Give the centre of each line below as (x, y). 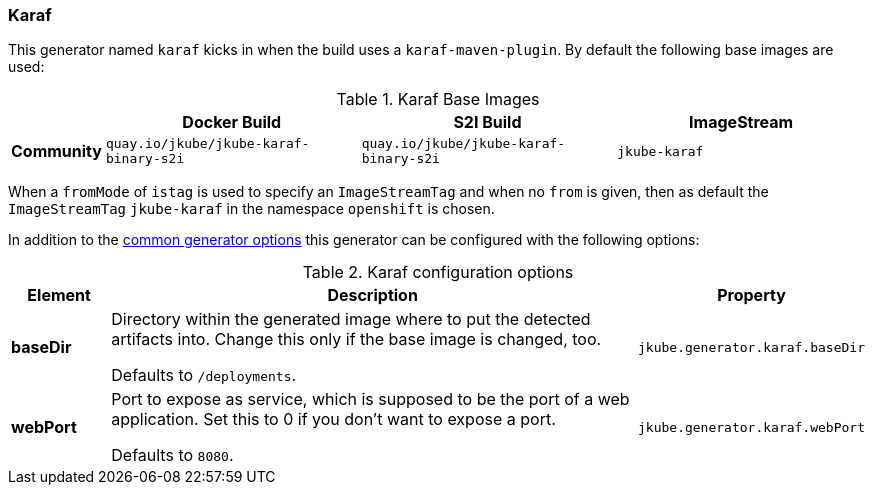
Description (372, 295)
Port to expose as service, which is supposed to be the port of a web (370, 399)
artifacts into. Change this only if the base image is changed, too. (356, 339)
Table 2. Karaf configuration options (438, 272)
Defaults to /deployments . (204, 375)
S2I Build (487, 122)
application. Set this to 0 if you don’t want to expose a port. (333, 419)
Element (59, 295)
